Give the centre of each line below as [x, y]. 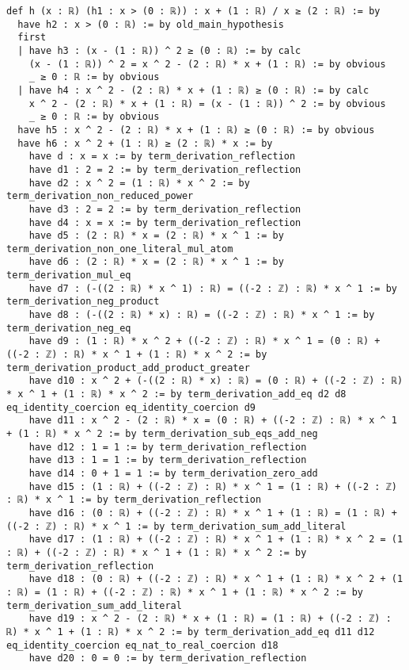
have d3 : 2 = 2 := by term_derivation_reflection [165, 209]
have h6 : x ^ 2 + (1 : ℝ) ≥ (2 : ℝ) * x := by [145, 143]
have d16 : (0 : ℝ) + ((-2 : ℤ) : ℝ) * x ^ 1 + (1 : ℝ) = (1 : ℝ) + [213, 513]
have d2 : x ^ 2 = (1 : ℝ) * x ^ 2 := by [139, 183]
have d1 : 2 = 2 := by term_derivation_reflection [165, 169]
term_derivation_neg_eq [69, 328]
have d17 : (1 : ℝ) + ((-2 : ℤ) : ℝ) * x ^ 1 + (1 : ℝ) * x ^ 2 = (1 [216, 540]
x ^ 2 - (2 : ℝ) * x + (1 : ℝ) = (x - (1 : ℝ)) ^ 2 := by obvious [207, 103]
